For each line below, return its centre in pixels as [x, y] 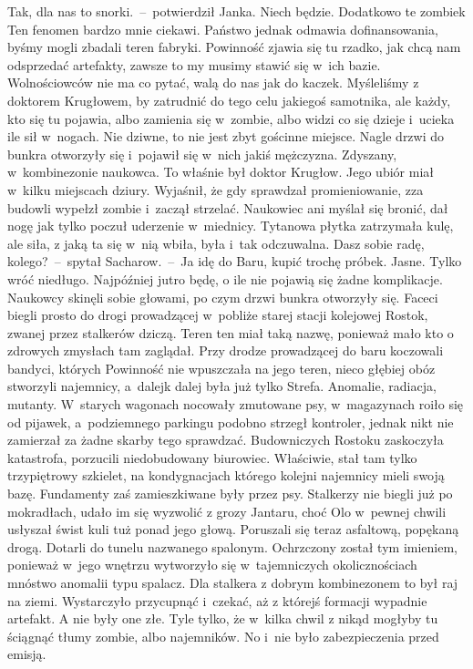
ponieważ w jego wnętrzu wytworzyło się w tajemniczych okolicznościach [212, 565]
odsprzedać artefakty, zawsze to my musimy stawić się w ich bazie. [194, 64]
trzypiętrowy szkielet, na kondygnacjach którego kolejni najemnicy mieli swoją [226, 475]
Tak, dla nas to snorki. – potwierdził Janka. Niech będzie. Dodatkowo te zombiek [236, 11]
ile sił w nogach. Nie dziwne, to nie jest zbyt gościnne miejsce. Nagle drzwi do [226, 136]
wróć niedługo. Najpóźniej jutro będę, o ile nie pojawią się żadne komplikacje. [225, 278]
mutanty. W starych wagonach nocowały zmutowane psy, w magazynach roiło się [236, 404]
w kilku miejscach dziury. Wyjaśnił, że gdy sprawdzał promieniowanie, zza [216, 189]
